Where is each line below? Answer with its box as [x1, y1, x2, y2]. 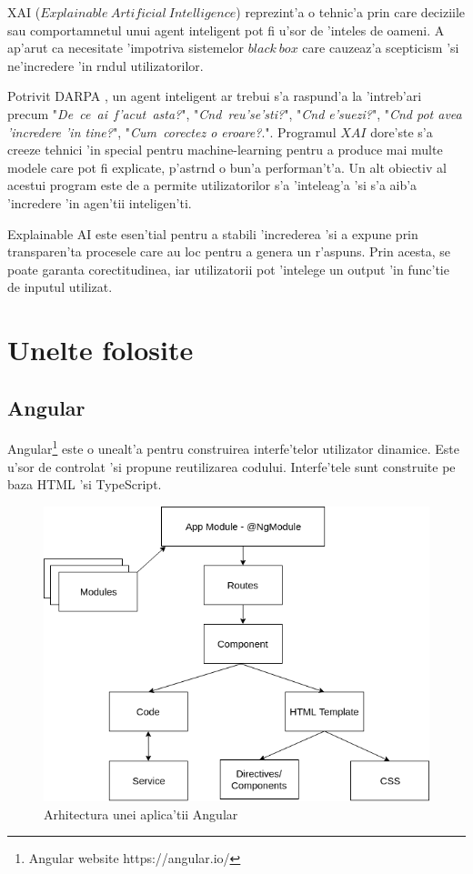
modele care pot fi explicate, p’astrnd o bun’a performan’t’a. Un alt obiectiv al [7, 157, 447, 176]
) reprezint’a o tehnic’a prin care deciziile [236, 3, 466, 21]
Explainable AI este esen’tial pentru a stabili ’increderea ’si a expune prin [7, 224, 418, 243]
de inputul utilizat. [7, 277, 113, 296]
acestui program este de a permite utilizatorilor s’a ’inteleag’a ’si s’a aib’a [7, 176, 418, 195]
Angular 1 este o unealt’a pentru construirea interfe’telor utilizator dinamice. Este [7, 437, 459, 458]
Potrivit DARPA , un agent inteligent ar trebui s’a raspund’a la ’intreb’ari [7, 86, 422, 105]
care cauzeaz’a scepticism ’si [302, 38, 459, 57]
